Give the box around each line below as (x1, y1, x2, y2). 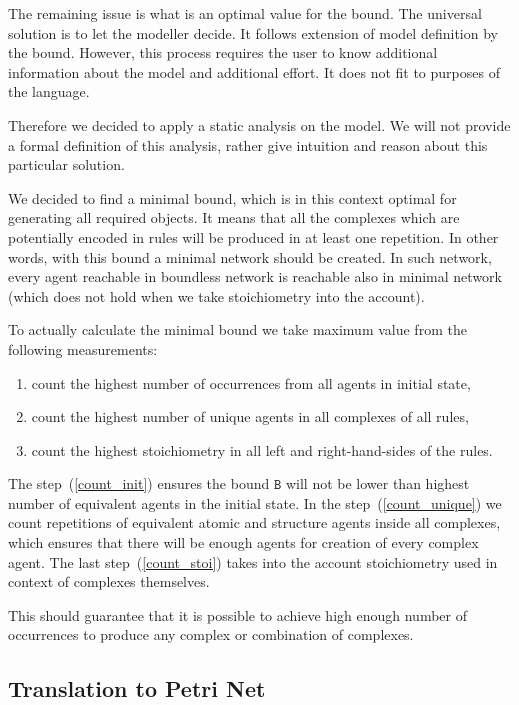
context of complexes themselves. (8, 571, 210, 592)
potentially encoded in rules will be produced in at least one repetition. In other (8, 226, 499, 247)
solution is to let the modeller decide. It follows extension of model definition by (8, 22, 498, 43)
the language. (8, 81, 90, 102)
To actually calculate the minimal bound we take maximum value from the (8, 319, 467, 340)
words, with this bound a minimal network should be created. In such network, (8, 246, 492, 267)
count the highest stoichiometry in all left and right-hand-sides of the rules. (31, 439, 493, 460)
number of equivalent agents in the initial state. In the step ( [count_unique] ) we (8, 492, 502, 513)
